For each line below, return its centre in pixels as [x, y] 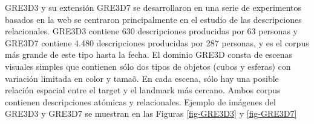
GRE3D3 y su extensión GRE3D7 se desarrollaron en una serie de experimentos [153, 7]
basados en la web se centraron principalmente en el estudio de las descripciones [153, 19]
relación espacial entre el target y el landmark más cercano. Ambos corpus [143, 90]
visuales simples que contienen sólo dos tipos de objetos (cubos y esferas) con [148, 66]
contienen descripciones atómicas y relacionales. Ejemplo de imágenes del [140, 101]
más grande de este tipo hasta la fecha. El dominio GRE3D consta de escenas [149, 54]
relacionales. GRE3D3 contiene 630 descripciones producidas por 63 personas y [151, 31]
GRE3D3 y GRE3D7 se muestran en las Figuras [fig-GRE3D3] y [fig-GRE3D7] [151, 113]
